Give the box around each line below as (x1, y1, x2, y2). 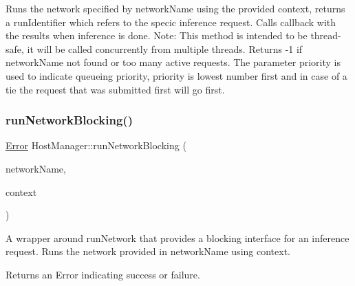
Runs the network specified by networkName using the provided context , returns (6, 1, 345, 15)
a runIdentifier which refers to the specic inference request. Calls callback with (6, 14, 336, 29)
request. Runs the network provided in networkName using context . (6, 244, 290, 258)
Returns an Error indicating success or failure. (6, 267, 200, 281)
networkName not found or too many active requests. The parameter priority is (6, 55, 341, 69)
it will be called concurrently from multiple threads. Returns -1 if (27, 41, 303, 56)
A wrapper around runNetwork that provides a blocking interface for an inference (6, 230, 349, 245)
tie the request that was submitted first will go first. (6, 82, 225, 96)
